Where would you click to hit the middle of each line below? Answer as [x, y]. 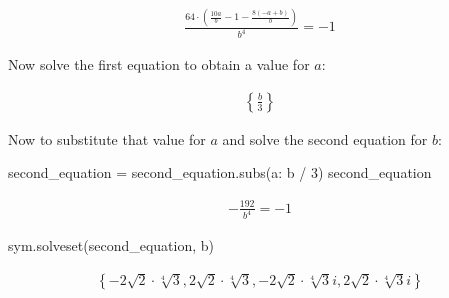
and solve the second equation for [325, 138]
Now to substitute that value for [107, 138]
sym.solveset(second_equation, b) [111, 245]
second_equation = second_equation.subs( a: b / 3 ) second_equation [220, 172]
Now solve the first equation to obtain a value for [159, 64]
